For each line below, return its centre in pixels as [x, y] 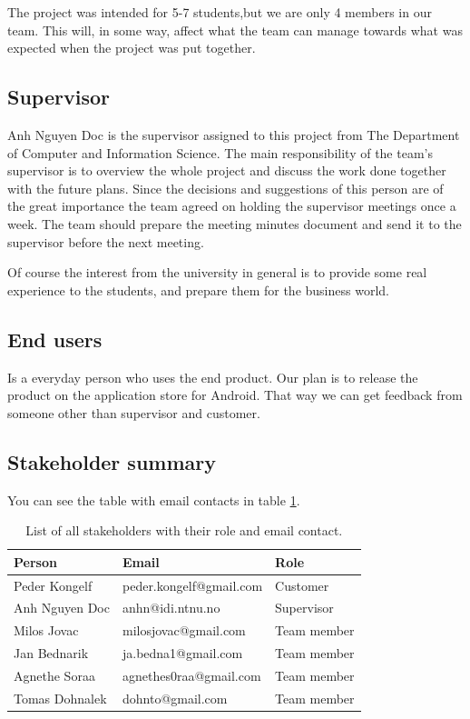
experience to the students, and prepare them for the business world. [198, 290]
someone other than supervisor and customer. [134, 412]
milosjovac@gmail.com [184, 630]
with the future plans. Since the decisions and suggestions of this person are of [225, 188]
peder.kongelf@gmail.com [192, 585]
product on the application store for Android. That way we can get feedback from [235, 395]
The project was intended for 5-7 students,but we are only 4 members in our [220, 12]
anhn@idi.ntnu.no [171, 608]
